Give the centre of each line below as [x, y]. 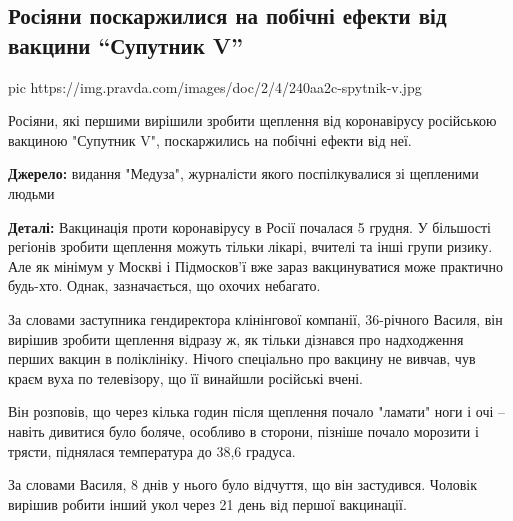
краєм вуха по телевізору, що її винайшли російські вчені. [185, 377]
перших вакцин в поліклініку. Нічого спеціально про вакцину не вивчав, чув [242, 358]
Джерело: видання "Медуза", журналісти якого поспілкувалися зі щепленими [243, 173]
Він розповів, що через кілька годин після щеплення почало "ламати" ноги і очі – [256, 411]
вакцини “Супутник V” [126, 44]
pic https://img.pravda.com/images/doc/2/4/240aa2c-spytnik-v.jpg [215, 86]
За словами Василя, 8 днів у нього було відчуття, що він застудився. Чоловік [243, 484]
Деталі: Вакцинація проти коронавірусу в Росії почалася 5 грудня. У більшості [249, 226]
